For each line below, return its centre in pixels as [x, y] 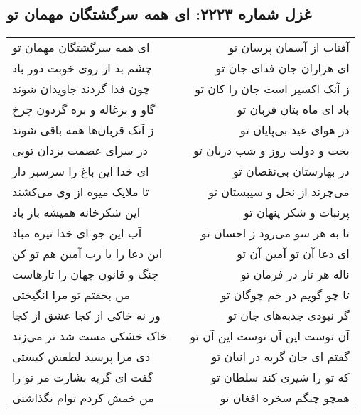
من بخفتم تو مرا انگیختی [71, 295]
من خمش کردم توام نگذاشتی [83, 398]
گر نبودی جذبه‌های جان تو [289, 316]
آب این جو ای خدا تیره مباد [77, 233]
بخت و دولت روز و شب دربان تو [271, 151]
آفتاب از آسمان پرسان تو [289, 48]
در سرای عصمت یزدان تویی [80, 151]
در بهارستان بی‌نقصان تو [291, 171]
